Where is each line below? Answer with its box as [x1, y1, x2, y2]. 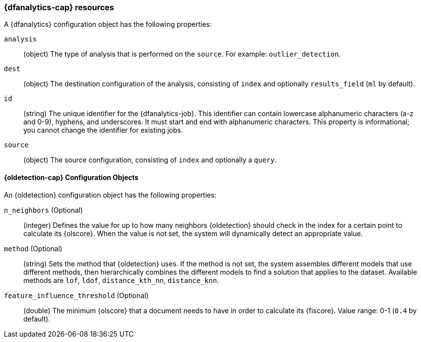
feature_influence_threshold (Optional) [4, 291, 149, 300]
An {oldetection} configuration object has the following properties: [4, 190, 217, 199]
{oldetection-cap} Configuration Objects [4, 173, 139, 181]
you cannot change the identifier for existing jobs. [23, 126, 183, 135]
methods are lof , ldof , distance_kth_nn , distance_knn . [23, 276, 219, 284]
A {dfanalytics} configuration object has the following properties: [4, 20, 212, 29]
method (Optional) [4, 244, 62, 253]
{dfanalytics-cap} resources [4, 2, 114, 12]
